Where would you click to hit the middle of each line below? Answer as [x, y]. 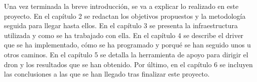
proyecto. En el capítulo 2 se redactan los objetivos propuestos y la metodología [125, 16]
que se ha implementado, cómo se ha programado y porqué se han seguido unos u [128, 45]
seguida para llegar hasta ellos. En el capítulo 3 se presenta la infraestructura [121, 25]
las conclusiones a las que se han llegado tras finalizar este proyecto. [107, 74]
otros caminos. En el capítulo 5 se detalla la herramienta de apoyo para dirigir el [126, 54]
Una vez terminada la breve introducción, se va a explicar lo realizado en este [121, 6]
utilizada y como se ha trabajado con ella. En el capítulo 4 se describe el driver [124, 35]
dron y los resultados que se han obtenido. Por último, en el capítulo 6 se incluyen [128, 64]
